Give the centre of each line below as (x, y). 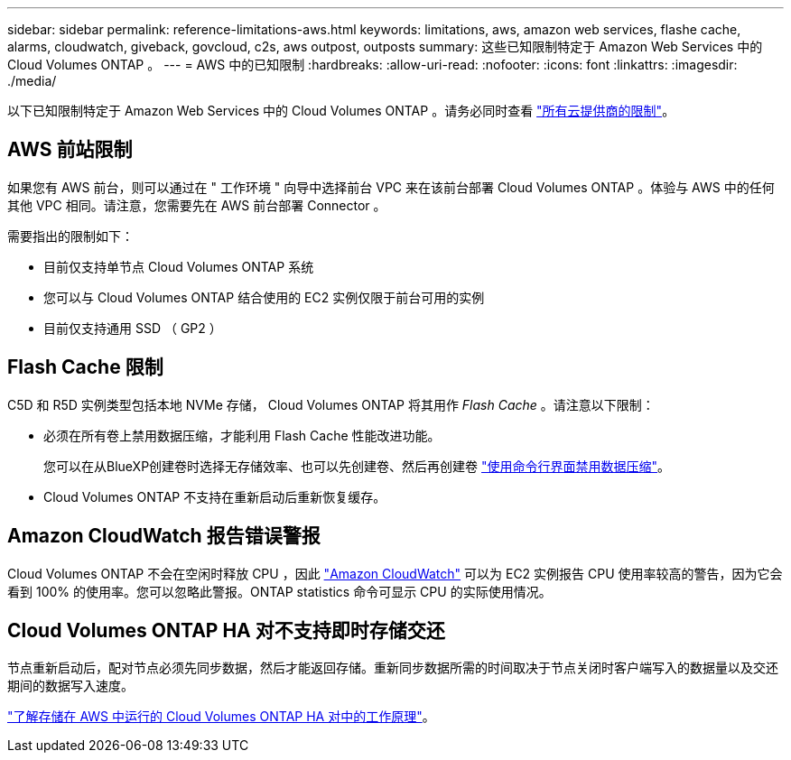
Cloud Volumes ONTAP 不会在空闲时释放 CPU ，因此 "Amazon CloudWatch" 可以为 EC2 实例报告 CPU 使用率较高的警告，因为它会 (395, 573)
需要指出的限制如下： (70, 236)
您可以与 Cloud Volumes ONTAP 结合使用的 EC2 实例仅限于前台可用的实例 (264, 297)
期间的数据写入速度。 (70, 686)
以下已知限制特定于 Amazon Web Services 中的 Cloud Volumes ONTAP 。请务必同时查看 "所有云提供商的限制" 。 (341, 111)
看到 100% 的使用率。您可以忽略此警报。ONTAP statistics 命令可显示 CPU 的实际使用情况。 (279, 591)
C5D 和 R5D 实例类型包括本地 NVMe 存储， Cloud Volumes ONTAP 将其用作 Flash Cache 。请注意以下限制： (331, 404)
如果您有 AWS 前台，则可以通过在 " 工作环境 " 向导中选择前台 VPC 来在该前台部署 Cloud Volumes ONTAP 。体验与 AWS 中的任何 (391, 187)
